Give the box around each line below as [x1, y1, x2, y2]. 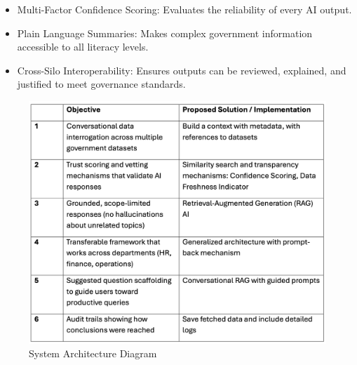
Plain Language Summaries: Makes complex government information [17, 25, 313, 40]
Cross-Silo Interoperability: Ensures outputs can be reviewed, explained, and [17, 62, 346, 77]
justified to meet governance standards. [17, 77, 186, 91]
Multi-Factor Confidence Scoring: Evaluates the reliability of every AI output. [17, 2, 352, 16]
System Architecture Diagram [29, 346, 157, 361]
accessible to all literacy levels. [17, 39, 149, 54]
